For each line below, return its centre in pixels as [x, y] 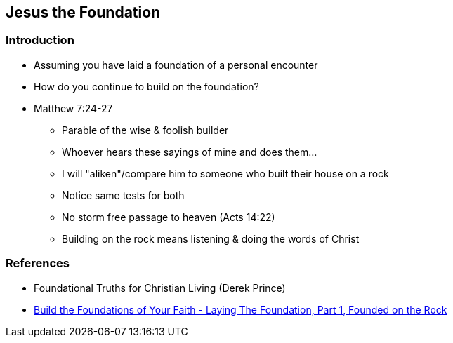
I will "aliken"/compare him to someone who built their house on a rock [225, 173]
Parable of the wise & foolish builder [145, 130]
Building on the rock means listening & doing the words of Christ [211, 238]
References [38, 263]
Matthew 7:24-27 [73, 108]
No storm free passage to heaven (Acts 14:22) [169, 217]
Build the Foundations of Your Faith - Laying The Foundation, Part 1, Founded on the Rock [241, 309]
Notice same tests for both [123, 195]
